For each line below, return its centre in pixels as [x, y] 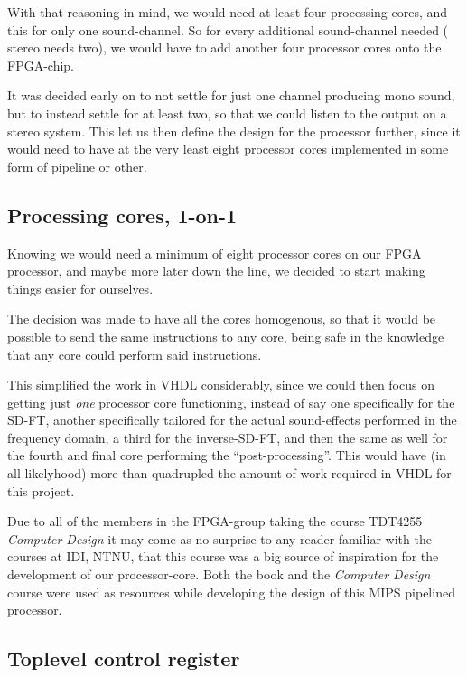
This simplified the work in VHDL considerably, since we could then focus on [221, 385]
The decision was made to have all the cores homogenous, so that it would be [222, 319]
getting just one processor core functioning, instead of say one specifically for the [231, 402]
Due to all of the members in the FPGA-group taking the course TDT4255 [215, 521]
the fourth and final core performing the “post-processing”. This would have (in [227, 455]
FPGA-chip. [41, 65]
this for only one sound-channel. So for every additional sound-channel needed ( [228, 29]
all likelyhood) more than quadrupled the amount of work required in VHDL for [229, 473]
